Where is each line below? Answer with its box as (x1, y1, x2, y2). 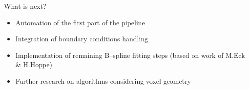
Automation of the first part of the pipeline (15, 17, 145, 27)
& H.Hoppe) (15, 59, 52, 70)
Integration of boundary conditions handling (15, 34, 148, 44)
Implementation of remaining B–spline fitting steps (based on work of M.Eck (15, 50, 245, 60)
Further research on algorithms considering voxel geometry (15, 75, 191, 86)
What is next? (4, 1, 46, 11)
